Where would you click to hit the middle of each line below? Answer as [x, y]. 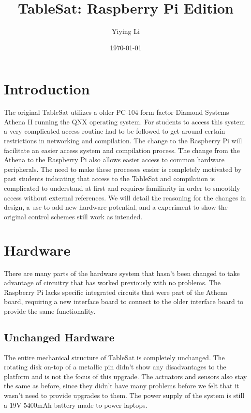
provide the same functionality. [50, 311]
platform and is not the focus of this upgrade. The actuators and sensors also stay [125, 376]
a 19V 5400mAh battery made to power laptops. [76, 405]
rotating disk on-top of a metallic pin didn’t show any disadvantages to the [115, 367]
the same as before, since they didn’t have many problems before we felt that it [122, 386]
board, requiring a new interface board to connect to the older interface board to [124, 301]
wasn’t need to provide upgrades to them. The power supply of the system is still [124, 395]
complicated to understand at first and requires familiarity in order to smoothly [122, 188]
